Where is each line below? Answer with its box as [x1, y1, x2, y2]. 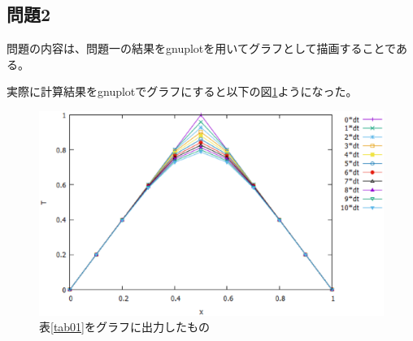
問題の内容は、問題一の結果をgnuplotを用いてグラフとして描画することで [7, 40, 396, 57]
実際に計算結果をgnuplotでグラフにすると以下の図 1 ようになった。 [7, 83, 358, 100]
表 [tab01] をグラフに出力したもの [39, 318, 211, 335]
